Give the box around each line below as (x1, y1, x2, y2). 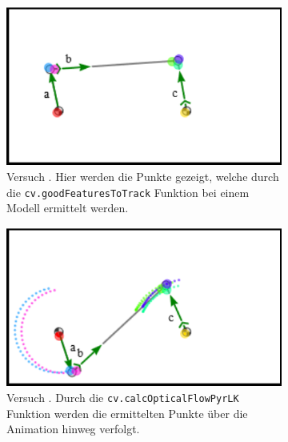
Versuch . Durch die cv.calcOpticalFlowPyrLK (6, 388, 239, 405)
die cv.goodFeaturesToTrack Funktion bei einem (6, 183, 250, 200)
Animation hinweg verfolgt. (6, 420, 140, 437)
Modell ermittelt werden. (6, 199, 129, 216)
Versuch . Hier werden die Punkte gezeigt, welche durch (6, 168, 279, 185)
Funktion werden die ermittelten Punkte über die (6, 404, 248, 421)
